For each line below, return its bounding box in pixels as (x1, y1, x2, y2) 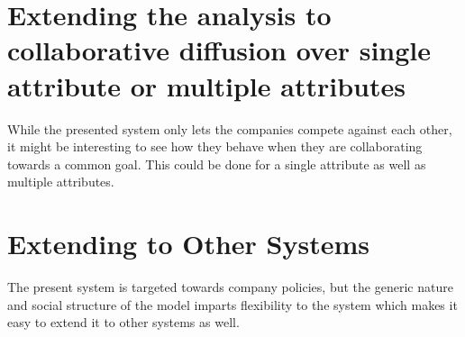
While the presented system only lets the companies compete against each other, (7, 119, 452, 138)
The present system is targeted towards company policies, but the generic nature (7, 278, 453, 296)
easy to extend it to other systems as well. (7, 313, 240, 332)
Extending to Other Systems (7, 225, 369, 262)
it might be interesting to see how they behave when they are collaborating (7, 137, 423, 156)
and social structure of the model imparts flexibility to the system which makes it (7, 295, 458, 314)
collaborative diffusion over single (7, 32, 432, 68)
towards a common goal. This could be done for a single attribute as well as (7, 154, 426, 173)
